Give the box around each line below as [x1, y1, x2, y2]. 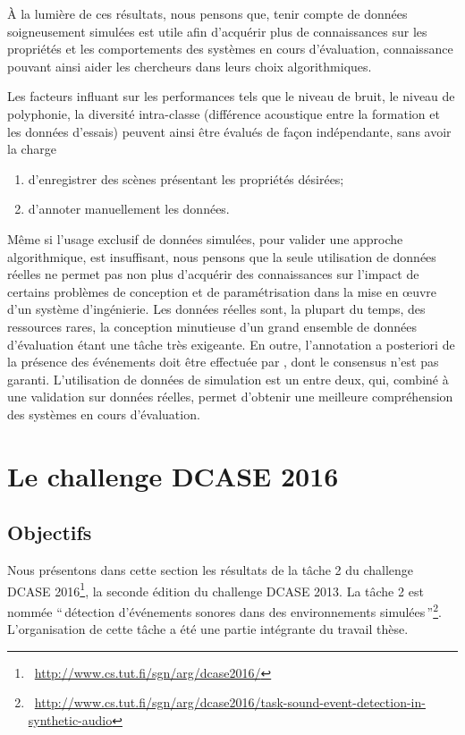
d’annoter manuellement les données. [28, 199, 230, 218]
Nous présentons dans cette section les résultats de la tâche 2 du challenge [7, 561, 414, 579]
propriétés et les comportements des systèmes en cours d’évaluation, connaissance [7, 39, 453, 58]
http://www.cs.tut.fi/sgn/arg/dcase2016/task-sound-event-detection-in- [34, 693, 426, 712]
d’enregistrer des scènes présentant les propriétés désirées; [28, 169, 344, 188]
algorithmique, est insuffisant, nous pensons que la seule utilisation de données [7, 247, 436, 266]
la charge [7, 139, 56, 158]
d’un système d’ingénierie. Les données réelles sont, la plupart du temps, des [7, 300, 426, 318]
